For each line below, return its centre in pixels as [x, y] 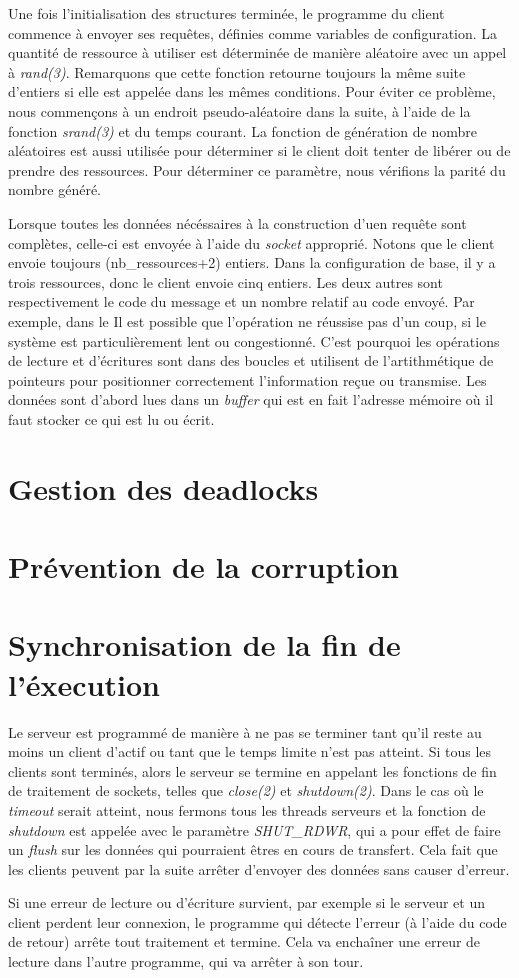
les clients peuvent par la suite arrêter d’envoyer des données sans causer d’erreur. [259, 868]
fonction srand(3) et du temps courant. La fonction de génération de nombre [242, 130]
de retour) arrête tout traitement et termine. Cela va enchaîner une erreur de [244, 941]
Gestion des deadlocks [163, 487]
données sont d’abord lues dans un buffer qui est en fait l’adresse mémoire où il [251, 399]
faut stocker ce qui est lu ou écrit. [111, 418]
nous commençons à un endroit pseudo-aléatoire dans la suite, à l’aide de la [239, 110]
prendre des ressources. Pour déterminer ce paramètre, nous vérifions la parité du [257, 169]
